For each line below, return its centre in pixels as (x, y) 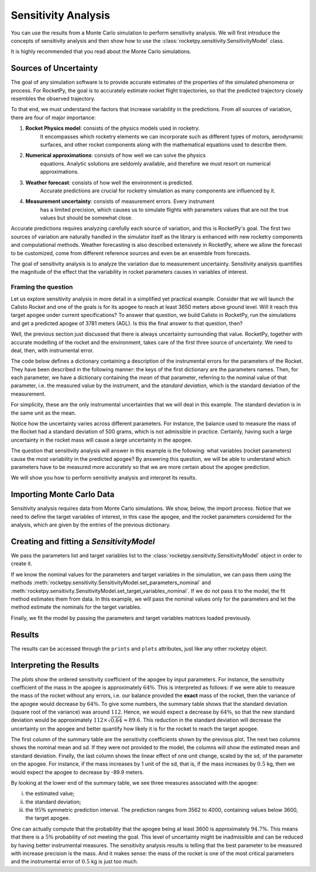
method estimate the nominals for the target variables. (76, 607)
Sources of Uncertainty (54, 68)
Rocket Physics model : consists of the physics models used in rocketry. (113, 128)
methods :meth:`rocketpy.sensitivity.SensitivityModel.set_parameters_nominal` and (111, 583)
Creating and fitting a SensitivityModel (83, 541)
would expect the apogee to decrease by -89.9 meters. (78, 772)
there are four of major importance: (53, 118)
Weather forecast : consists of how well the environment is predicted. (109, 182)
